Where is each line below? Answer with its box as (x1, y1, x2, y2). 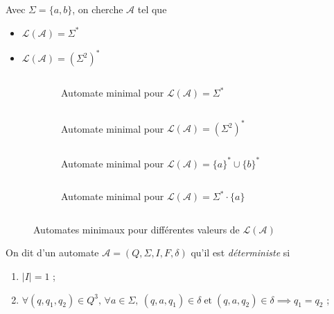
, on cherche (72, 2, 123, 16)
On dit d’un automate (6, 245, 99, 260)
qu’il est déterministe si (191, 245, 290, 260)
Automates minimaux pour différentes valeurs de (33, 222, 240, 236)
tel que (137, 2, 167, 16)
